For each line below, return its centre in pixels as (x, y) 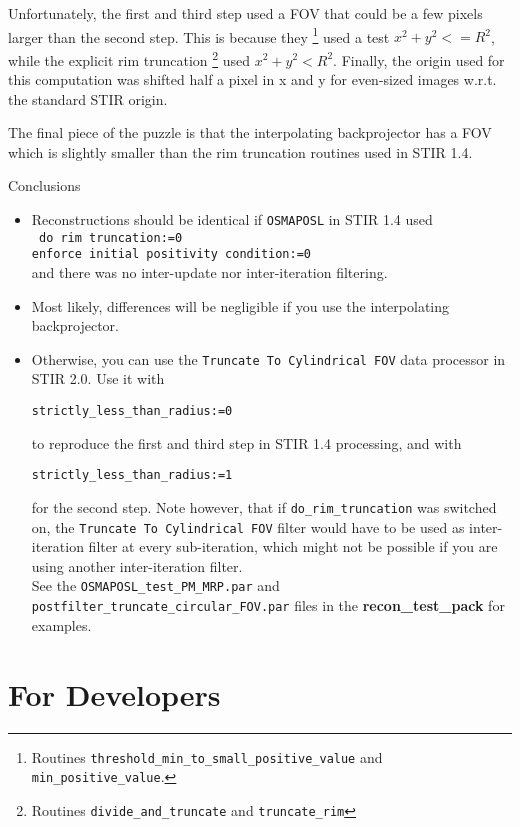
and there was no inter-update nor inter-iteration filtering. (209, 272)
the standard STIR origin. (88, 98)
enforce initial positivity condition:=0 (171, 254)
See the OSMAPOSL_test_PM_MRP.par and (155, 585)
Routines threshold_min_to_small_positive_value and (207, 756)
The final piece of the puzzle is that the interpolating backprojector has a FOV (250, 132)
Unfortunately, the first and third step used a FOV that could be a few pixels (245, 13)
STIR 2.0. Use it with (98, 378)
